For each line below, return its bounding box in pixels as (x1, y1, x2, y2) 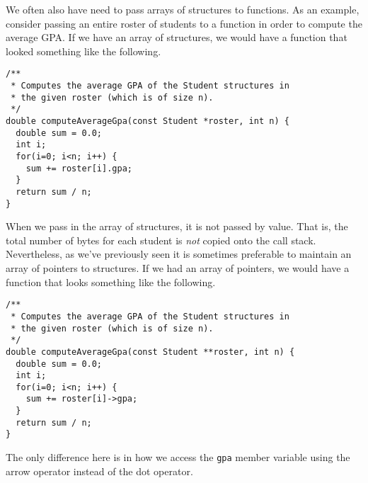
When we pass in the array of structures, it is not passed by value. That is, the (6, 219, 348, 234)
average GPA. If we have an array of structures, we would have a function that (6, 30, 347, 45)
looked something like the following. (6, 43, 161, 58)
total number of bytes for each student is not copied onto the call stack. (6, 232, 316, 247)
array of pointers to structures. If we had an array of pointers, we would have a (6, 261, 350, 275)
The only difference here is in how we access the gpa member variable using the (6, 450, 350, 465)
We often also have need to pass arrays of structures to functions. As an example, (6, 2, 360, 16)
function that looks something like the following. (6, 274, 216, 289)
